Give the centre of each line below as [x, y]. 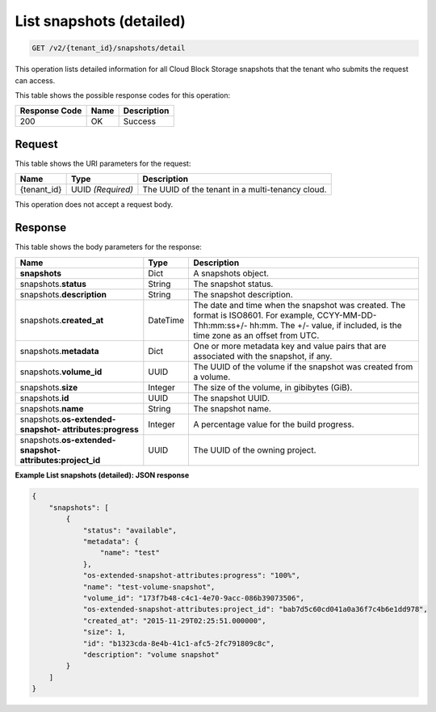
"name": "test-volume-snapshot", [149, 587]
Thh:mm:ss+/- [220, 325]
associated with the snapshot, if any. [263, 356]
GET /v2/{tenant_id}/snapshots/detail [109, 48]
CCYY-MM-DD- [347, 315]
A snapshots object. [231, 273]
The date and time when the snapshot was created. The [300, 305]
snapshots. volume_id [61, 372]
